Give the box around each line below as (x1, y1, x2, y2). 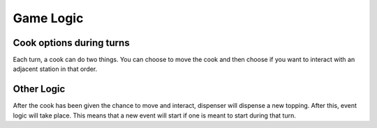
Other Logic (13, 83, 66, 95)
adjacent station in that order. (13, 65, 98, 73)
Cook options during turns (13, 37, 130, 49)
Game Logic (13, 10, 84, 26)
